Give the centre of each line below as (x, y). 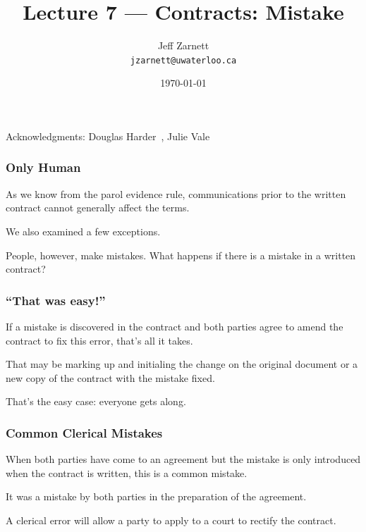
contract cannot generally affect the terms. (98, 208)
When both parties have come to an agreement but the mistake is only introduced (183, 459)
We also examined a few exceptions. (83, 231)
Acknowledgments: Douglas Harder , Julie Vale (108, 136)
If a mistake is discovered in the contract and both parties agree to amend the (175, 326)
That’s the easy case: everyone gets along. (96, 401)
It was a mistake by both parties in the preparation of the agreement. (156, 496)
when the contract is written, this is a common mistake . (127, 472)
